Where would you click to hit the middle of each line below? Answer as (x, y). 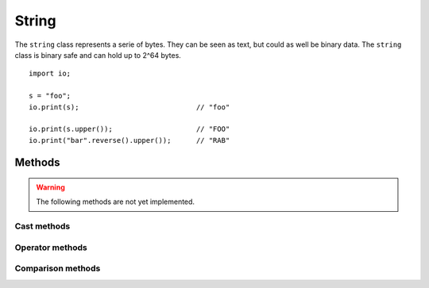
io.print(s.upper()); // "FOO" (129, 129)
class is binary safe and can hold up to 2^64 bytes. (98, 55)
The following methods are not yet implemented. (115, 202)
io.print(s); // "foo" (129, 107)
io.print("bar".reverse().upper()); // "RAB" (129, 140)
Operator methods (51, 248)
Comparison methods (58, 268)
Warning (50, 187)
